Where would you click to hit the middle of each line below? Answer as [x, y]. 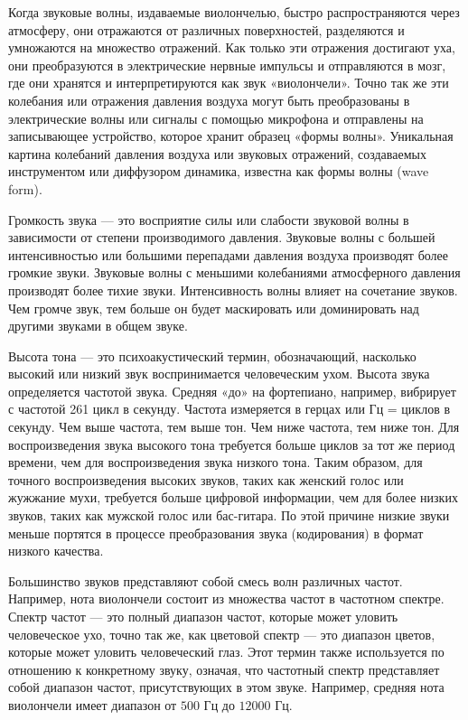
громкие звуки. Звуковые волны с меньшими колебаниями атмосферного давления [234, 272]
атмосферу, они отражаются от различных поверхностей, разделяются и [206, 29]
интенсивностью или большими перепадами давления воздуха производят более [228, 254]
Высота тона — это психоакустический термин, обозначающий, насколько [212, 355]
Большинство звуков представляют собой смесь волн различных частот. [206, 580]
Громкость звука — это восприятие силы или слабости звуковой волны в [209, 219]
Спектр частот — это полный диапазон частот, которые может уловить [203, 616]
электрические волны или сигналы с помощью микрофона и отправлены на [216, 118]
